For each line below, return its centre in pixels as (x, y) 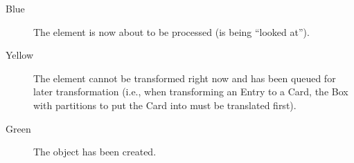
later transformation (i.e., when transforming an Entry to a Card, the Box (191, 92)
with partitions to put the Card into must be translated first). (165, 105)
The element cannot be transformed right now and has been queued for (185, 78)
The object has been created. (95, 152)
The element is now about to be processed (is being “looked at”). (171, 31)
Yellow (20, 55)
